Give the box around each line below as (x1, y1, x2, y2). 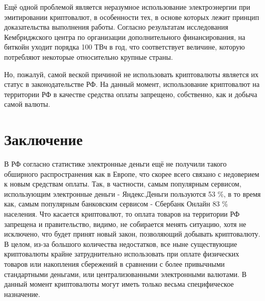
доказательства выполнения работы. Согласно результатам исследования (4, 21, 229, 32)
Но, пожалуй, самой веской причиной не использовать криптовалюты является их (4, 68, 259, 79)
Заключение (4, 129, 83, 150)
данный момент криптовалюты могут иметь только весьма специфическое (4, 279, 234, 289)
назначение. (4, 288, 40, 299)
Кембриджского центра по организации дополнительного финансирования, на (4, 31, 246, 42)
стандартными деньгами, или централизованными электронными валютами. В (4, 268, 247, 279)
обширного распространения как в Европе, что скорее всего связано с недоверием (4, 168, 259, 179)
